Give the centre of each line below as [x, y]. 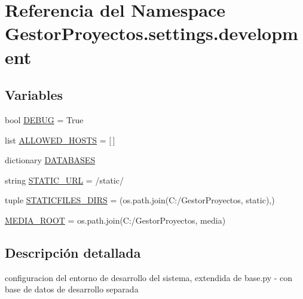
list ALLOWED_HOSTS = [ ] [60, 140]
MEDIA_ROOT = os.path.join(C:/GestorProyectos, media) [115, 220]
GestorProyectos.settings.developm [151, 33]
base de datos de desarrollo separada [72, 289]
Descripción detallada [73, 252]
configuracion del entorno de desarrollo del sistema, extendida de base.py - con [149, 277]
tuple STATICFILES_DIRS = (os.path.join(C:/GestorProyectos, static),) [140, 200]
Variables [34, 95]
